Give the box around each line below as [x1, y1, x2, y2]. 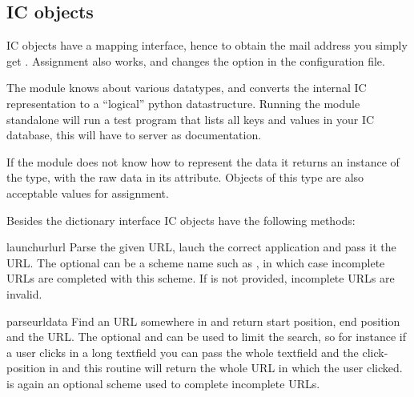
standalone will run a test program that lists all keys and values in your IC [6, 110, 375, 127]
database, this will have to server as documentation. [6, 126, 262, 143]
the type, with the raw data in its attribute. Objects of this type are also [6, 169, 364, 186]
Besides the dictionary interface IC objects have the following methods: [6, 211, 356, 228]
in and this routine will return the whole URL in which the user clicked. [49, 359, 403, 376]
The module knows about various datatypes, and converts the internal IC [6, 79, 367, 96]
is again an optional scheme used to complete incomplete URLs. [6, 375, 320, 391]
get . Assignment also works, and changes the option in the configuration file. [6, 52, 385, 69]
